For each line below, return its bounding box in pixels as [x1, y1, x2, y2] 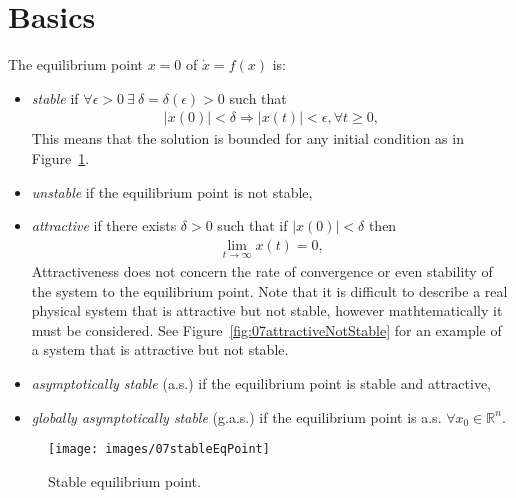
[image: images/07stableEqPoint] [48, 442, 270, 457]
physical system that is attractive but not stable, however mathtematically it [31, 300, 503, 321]
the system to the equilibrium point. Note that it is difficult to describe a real [31, 280, 508, 301]
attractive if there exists [31, 215, 177, 236]
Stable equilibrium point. [48, 470, 201, 491]
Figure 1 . [31, 147, 90, 168]
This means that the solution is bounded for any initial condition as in [31, 128, 464, 149]
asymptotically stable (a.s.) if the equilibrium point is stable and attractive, [31, 372, 492, 393]
